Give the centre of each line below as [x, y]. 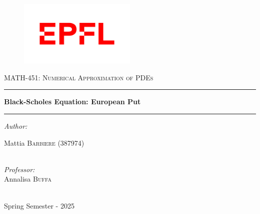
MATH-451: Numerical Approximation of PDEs [79, 77]
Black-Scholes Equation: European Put [72, 102]
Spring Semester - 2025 [39, 205]
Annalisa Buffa [28, 179]
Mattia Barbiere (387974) [44, 142]
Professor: [19, 169]
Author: [16, 126]
